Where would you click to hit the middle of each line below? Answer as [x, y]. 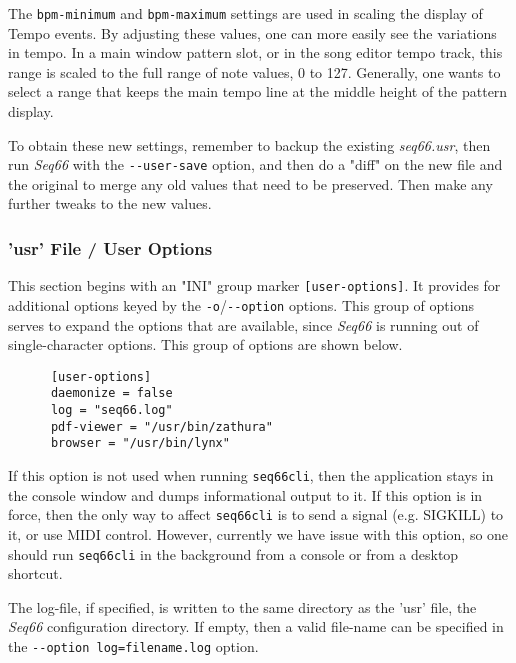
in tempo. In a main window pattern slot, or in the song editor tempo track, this [255, 52]
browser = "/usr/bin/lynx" [140, 443]
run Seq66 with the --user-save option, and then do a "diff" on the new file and [255, 164]
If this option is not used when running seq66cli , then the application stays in [251, 475]
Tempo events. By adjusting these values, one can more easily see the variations [252, 32]
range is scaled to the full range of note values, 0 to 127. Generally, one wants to [254, 71]
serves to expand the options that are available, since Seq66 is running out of [243, 324]
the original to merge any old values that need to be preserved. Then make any [250, 183]
